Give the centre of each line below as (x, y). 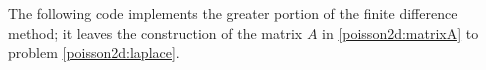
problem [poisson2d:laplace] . (94, 52)
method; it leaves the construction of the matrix (155, 32)
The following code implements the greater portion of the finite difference (233, 13)
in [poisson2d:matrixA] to (400, 32)
